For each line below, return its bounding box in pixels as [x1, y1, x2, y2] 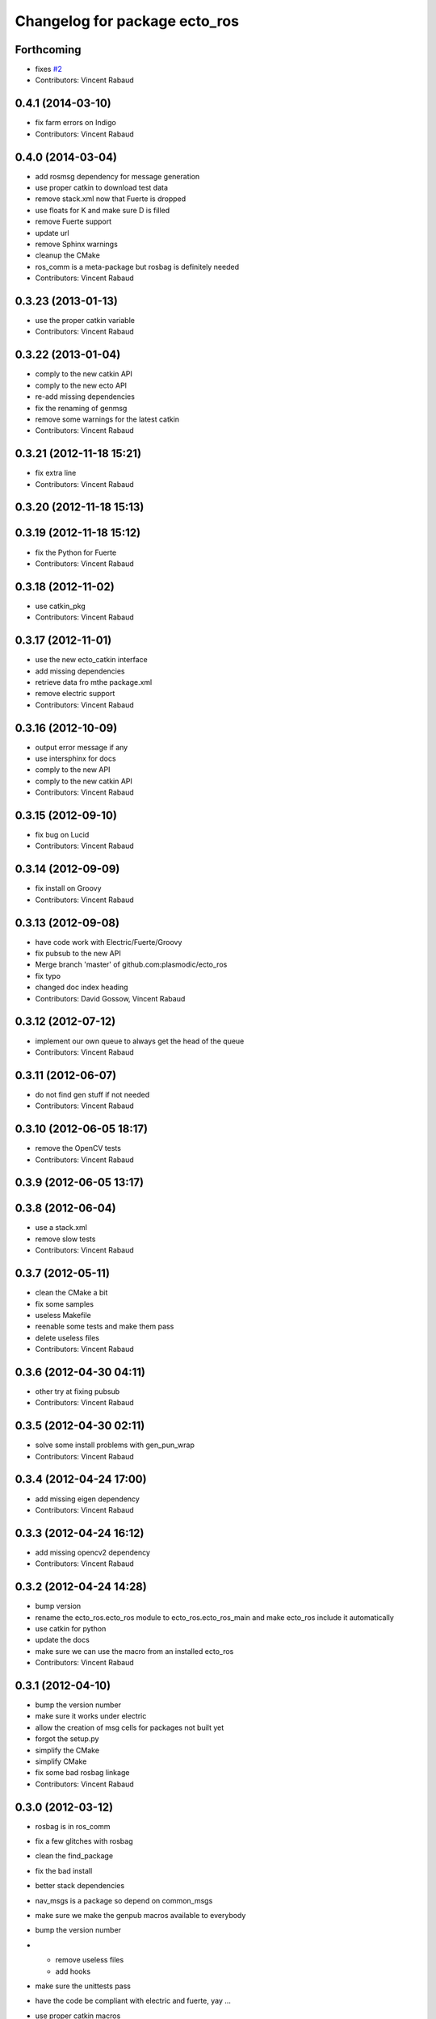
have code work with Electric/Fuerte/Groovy [35, 937, 182, 947]
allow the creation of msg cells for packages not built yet [35, 1723, 224, 1732]
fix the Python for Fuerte [35, 548, 117, 557]
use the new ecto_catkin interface [35, 655, 149, 665]
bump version [35, 1601, 82, 1611]
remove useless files [55, 1955, 124, 1965]
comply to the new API [35, 765, 111, 774]
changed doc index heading [35, 982, 128, 993]
